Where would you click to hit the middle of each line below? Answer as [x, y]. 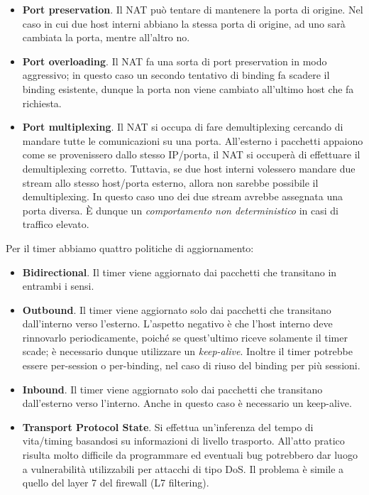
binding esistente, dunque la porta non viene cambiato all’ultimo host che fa [188, 88]
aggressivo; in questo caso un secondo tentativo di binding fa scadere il [176, 75]
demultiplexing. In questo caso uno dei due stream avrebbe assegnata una [182, 196]
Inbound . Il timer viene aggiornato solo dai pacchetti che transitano [172, 389]
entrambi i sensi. [58, 286]
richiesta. [42, 103]
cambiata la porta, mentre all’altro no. [106, 37]
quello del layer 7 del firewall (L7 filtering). [116, 483]
